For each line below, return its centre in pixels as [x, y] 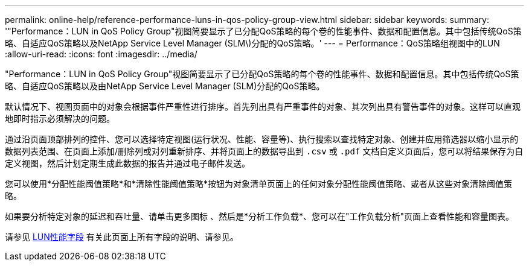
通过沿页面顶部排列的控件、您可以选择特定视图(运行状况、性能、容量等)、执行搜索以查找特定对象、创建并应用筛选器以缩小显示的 [262, 139]
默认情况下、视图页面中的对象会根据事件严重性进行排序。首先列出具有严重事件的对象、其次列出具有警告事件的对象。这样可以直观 [263, 106]
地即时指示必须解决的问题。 [60, 119]
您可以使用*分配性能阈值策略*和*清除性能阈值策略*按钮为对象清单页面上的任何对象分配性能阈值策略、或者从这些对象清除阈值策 [259, 184]
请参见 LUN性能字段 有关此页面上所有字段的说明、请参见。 [122, 237]
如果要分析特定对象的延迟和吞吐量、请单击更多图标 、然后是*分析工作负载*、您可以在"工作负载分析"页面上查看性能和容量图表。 [260, 216]
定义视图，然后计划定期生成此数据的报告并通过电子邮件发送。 [127, 163]
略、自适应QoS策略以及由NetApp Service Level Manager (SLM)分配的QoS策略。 [165, 86]
